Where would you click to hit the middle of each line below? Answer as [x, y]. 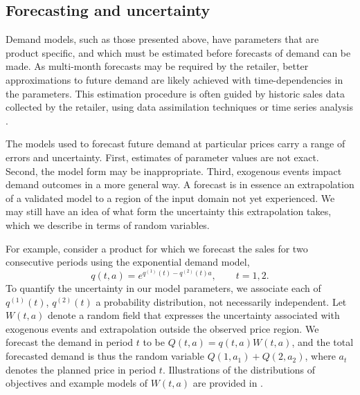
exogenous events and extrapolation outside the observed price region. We [162, 328]
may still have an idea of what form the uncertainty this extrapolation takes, [169, 211]
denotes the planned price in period [81, 369]
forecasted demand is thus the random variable [105, 356]
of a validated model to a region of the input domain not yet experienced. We [170, 197]
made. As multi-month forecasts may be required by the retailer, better [157, 66]
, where [320, 356]
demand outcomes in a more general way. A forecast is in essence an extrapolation [180, 184]
